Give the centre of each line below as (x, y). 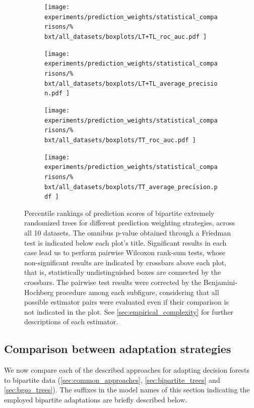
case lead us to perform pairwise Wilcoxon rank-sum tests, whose (125, 252)
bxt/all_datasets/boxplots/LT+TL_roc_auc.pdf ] (126, 37)
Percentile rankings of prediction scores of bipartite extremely (119, 213)
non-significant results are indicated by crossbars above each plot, (125, 262)
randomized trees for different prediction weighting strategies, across (130, 223)
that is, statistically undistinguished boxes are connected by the (123, 272)
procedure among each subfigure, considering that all (137, 292)
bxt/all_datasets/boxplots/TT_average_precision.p (131, 187)
